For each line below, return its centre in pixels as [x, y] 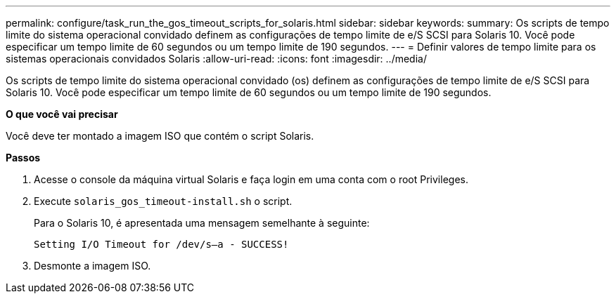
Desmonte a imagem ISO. [92, 266]
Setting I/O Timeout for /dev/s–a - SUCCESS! [161, 244]
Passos [23, 158]
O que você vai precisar [62, 114]
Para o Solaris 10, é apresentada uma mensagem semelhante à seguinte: [202, 223]
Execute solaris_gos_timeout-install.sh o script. [163, 201]
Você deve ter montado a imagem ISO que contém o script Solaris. [160, 136]
